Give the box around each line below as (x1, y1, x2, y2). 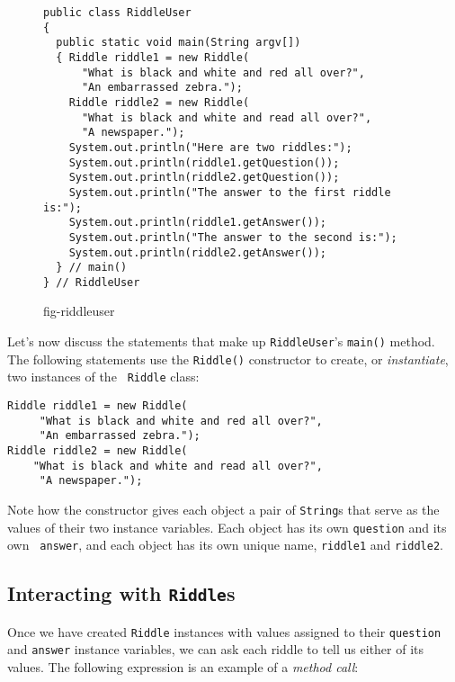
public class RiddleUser (43, 6, 192, 19)
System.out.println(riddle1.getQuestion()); (68, 156, 340, 169)
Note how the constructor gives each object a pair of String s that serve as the (7, 499, 440, 518)
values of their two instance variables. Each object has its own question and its (7, 517, 447, 536)
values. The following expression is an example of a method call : (7, 658, 359, 677)
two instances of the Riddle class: (7, 367, 200, 386)
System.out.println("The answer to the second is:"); (68, 230, 397, 244)
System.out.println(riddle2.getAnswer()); (68, 246, 326, 259)
